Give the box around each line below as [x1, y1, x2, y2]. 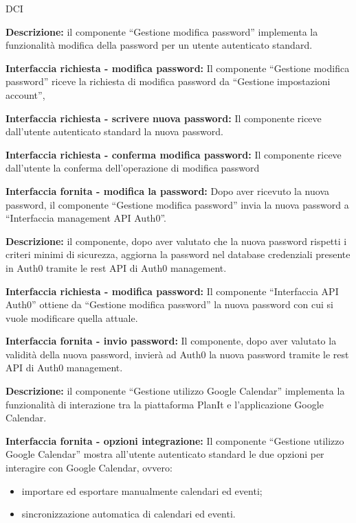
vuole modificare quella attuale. [5, 310, 138, 325]
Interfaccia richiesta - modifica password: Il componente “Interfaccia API [5, 283, 339, 298]
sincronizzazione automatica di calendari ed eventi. [21, 507, 236, 521]
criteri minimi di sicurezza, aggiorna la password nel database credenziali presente [5, 247, 351, 261]
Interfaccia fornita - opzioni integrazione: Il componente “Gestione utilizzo [5, 433, 344, 448]
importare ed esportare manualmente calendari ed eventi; [21, 483, 263, 498]
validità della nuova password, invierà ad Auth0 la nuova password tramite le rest [5, 347, 349, 361]
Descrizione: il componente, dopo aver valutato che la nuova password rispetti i [5, 233, 347, 248]
